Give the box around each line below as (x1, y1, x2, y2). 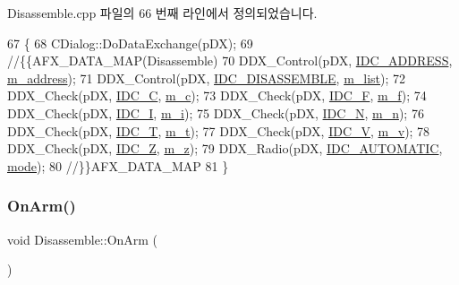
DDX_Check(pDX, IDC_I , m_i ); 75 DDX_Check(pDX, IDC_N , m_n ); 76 (7, 103, 424, 122)
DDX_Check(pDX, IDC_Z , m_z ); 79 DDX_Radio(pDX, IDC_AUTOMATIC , (7, 139, 443, 158)
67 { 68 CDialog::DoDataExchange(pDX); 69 (7, 33, 253, 52)
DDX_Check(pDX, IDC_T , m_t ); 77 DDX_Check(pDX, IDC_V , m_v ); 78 (7, 121, 430, 140)
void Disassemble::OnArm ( (7, 229, 158, 248)
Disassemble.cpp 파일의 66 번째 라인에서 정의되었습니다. (7, 4, 318, 22)
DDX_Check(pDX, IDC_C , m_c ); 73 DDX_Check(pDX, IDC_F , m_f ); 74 (7, 86, 427, 105)
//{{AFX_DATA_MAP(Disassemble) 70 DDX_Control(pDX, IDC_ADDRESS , (7, 51, 453, 70)
